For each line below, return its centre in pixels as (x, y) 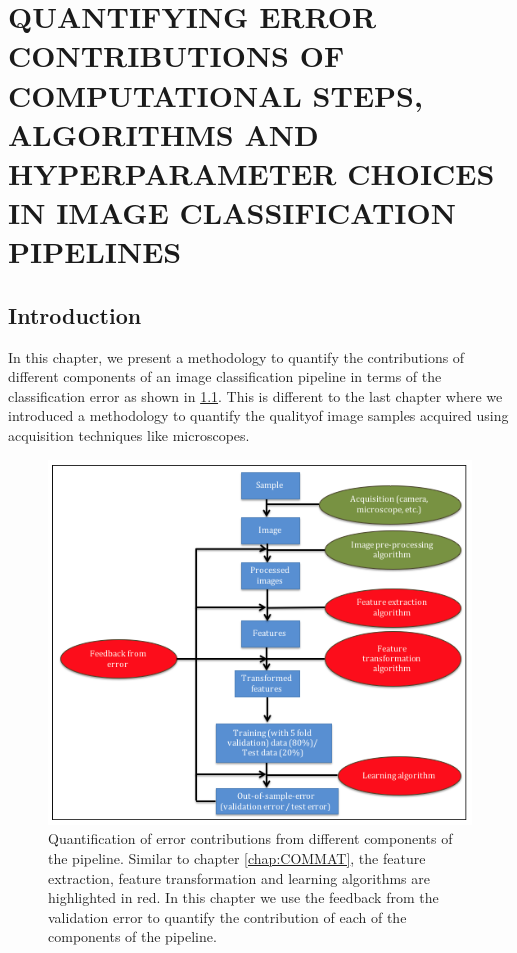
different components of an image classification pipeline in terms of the (225, 376)
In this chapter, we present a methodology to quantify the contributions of (236, 356)
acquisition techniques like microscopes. (129, 435)
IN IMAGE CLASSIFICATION (232, 212)
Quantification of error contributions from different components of (250, 838)
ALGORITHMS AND (163, 133)
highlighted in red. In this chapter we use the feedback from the (243, 897)
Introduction (75, 314)
